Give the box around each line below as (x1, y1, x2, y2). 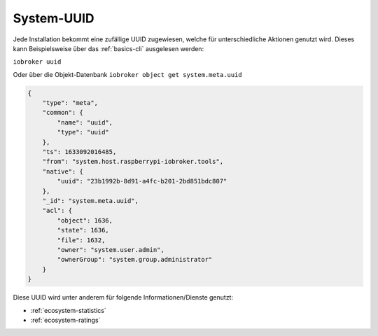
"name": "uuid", (57, 118, 113, 126)
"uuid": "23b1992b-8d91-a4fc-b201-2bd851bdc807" (57, 177, 227, 185)
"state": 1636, (57, 226, 110, 234)
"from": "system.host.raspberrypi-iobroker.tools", (42, 157, 224, 166)
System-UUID (13, 10, 94, 26)
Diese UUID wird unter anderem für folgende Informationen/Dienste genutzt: (13, 293, 234, 302)
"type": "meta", (42, 99, 98, 107)
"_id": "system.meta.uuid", (42, 197, 139, 204)
